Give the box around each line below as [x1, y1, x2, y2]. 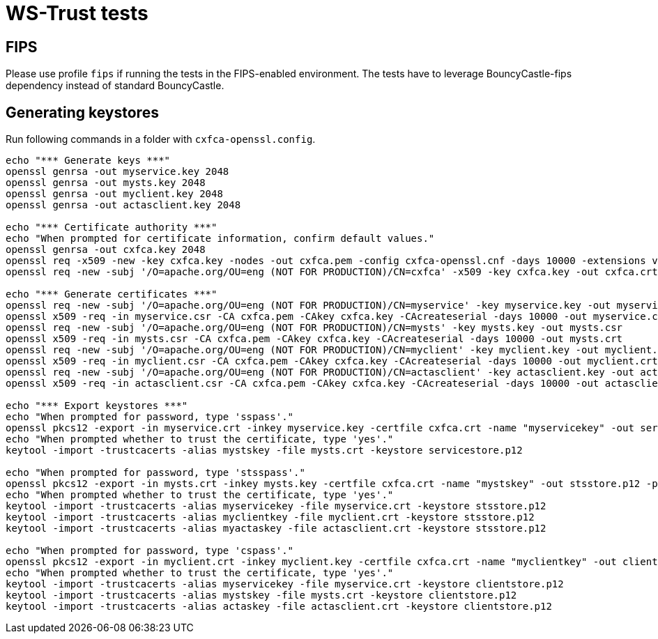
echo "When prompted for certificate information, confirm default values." [6, 233, 435, 245]
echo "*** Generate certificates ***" [6, 288, 217, 300]
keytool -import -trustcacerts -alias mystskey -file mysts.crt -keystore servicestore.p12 [6, 445, 523, 456]
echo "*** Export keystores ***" [6, 400, 188, 412]
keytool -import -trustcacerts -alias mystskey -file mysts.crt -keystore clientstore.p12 [6, 590, 517, 601]
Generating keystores [6, 103, 159, 121]
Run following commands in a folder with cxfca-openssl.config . [6, 133, 316, 146]
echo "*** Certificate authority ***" [6, 222, 217, 233]
